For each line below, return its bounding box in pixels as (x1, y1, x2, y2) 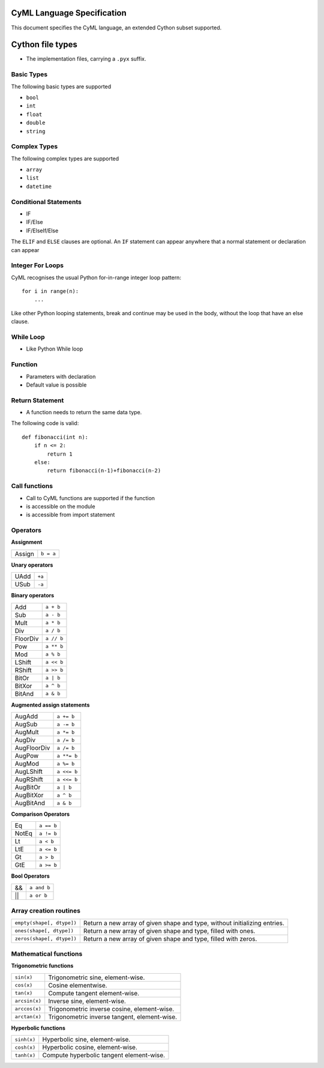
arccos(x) (14, 1006, 42, 1012)
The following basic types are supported (11, 83, 112, 90)
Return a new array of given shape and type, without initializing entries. (83, 919, 285, 927)
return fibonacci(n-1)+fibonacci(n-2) (47, 467, 161, 474)
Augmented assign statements (11, 701, 90, 708)
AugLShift (14, 767, 43, 776)
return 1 (47, 450, 73, 457)
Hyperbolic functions (11, 1024, 65, 1031)
